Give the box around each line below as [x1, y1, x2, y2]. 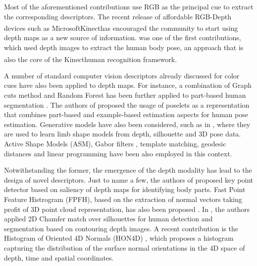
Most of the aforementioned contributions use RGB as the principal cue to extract [4, 1, 254, 11]
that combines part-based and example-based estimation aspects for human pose [4, 109, 248, 120]
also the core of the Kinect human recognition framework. [4, 54, 177, 64]
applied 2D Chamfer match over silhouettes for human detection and [4, 213, 213, 224]
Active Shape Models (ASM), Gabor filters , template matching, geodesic [4, 138, 226, 149]
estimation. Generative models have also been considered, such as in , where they [4, 119, 251, 129]
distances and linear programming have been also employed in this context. [4, 148, 232, 158]
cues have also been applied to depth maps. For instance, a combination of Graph [4, 80, 252, 90]
